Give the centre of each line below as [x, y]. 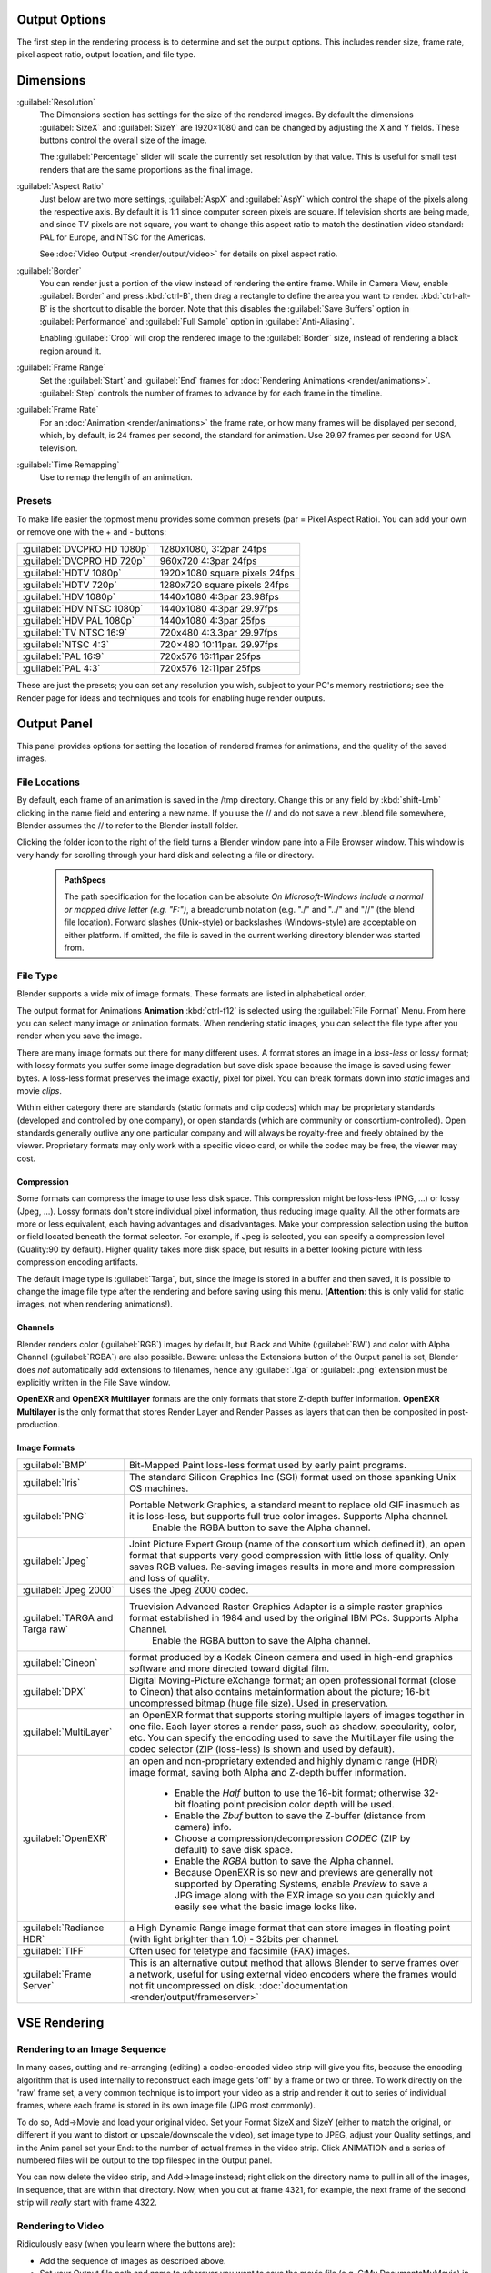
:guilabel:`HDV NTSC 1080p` [83, 609]
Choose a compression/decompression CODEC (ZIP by [292, 1838]
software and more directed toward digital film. [229, 1668]
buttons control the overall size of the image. [123, 140]
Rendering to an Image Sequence [92, 2048]
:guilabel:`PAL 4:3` [61, 668]
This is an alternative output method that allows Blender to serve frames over [294, 1963]
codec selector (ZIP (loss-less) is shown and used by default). [262, 1749]
